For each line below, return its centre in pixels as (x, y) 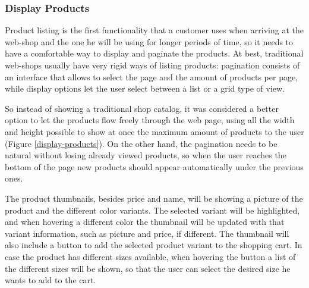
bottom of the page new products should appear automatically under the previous (154, 166)
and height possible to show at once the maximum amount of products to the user (154, 131)
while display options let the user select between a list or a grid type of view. (145, 88)
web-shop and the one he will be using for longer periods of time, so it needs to (149, 41)
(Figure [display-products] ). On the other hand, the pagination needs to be (141, 143)
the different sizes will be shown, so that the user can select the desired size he (148, 268)
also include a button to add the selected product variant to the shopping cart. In (154, 245)
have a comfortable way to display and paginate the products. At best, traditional (154, 53)
